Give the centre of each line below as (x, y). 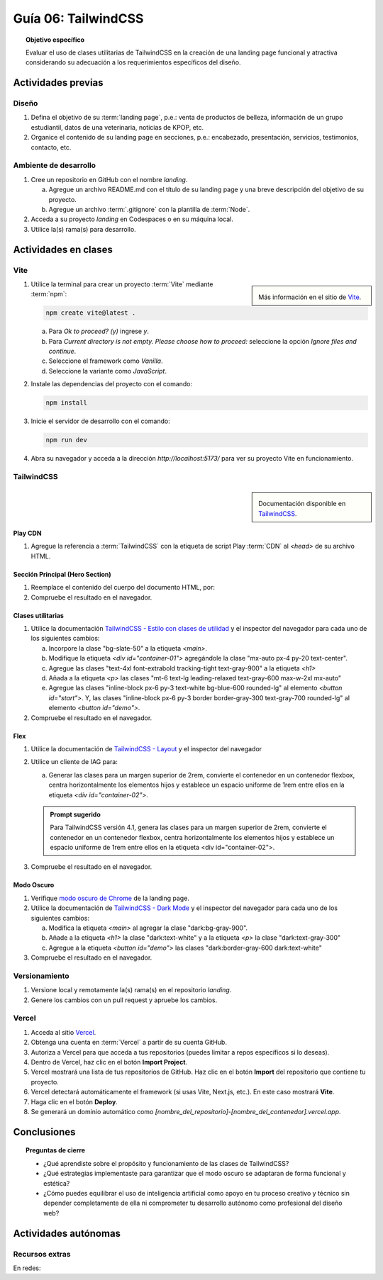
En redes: (27, 1268)
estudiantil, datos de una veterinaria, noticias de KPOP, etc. (117, 127)
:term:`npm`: (49, 294)
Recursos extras (42, 1254)
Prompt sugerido (75, 814)
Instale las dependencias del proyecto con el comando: (112, 384)
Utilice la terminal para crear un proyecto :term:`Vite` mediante (122, 284)
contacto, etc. (51, 147)
